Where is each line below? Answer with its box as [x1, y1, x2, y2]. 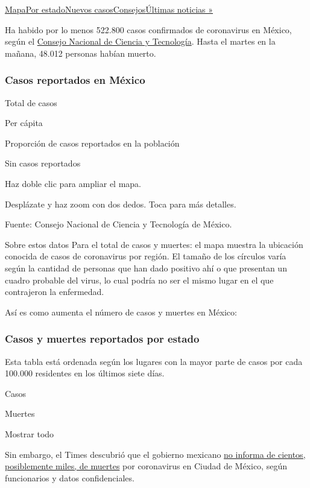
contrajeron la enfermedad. [5, 285, 104, 298]
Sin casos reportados [5, 157, 81, 170]
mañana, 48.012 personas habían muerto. [5, 46, 156, 59]
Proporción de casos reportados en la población [5, 136, 180, 149]
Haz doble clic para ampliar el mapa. [5, 177, 142, 189]
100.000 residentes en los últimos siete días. [5, 367, 165, 379]
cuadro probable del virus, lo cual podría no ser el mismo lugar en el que [5, 273, 274, 286]
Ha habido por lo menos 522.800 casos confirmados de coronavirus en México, [5, 23, 292, 36]
